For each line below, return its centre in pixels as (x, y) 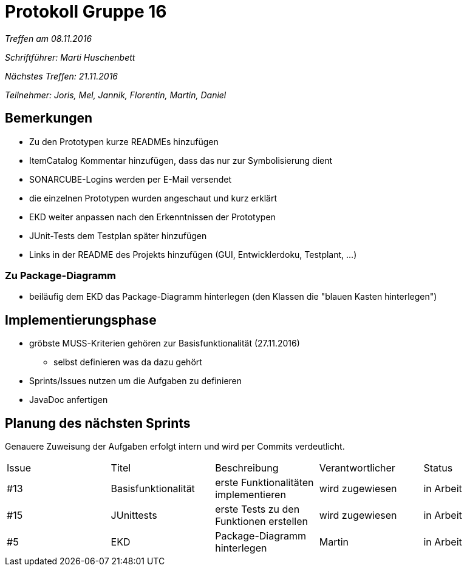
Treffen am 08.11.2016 (49, 38)
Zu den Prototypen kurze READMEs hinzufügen (124, 141)
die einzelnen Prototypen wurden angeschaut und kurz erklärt (153, 198)
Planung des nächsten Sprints (98, 423)
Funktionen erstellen (261, 522)
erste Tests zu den (257, 509)
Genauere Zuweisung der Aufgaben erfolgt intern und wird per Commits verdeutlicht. (175, 447)
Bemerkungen (49, 118)
